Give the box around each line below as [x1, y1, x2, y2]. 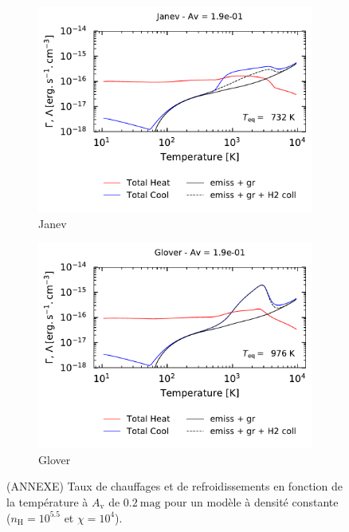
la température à [6, 493, 88, 510]
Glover [38, 451, 71, 467]
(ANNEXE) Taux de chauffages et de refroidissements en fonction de [6, 478, 343, 495]
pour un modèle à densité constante [164, 493, 339, 510]
